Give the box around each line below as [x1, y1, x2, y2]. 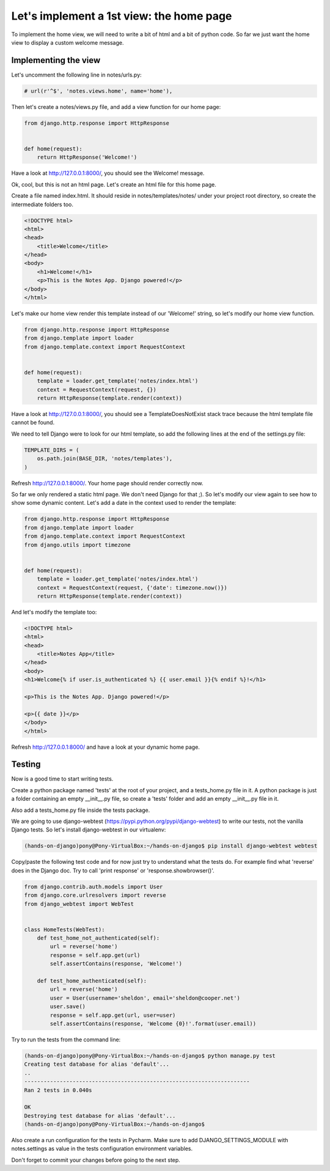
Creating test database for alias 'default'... [24, 1061, 169, 1068]
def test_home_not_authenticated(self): [37, 935, 160, 942]
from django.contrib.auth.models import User [24, 883, 163, 890]
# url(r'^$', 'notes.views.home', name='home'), [24, 87, 173, 94]
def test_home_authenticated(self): [37, 978, 147, 984]
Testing [11, 759, 41, 770]
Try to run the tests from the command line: [11, 1036, 121, 1043]
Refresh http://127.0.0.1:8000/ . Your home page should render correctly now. [11, 479, 204, 486]
